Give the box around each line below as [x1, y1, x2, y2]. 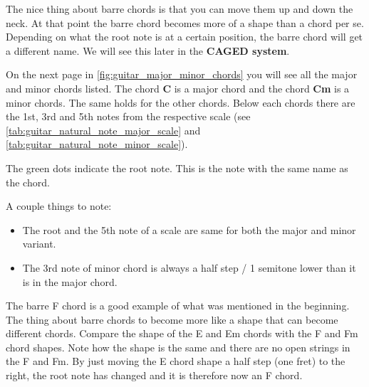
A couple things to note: [6, 198, 112, 213]
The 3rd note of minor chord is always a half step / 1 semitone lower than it [22, 260, 356, 275]
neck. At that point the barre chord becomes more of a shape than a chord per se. [6, 15, 364, 30]
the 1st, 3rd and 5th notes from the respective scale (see [6, 109, 251, 124]
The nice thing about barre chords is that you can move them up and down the [6, 1, 353, 16]
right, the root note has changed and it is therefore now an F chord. [6, 368, 303, 383]
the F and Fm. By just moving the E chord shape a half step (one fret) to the [6, 354, 345, 369]
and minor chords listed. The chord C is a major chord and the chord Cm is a [6, 80, 350, 95]
